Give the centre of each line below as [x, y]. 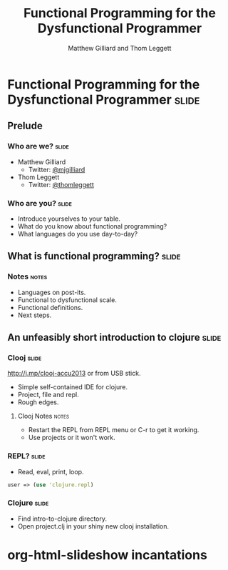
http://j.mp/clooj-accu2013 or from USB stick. [74, 374]
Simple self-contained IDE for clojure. [73, 387]
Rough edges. [38, 402]
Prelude [25, 126]
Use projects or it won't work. [72, 438]
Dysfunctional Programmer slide [104, 100]
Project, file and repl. [48, 395]
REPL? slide [26, 456]
